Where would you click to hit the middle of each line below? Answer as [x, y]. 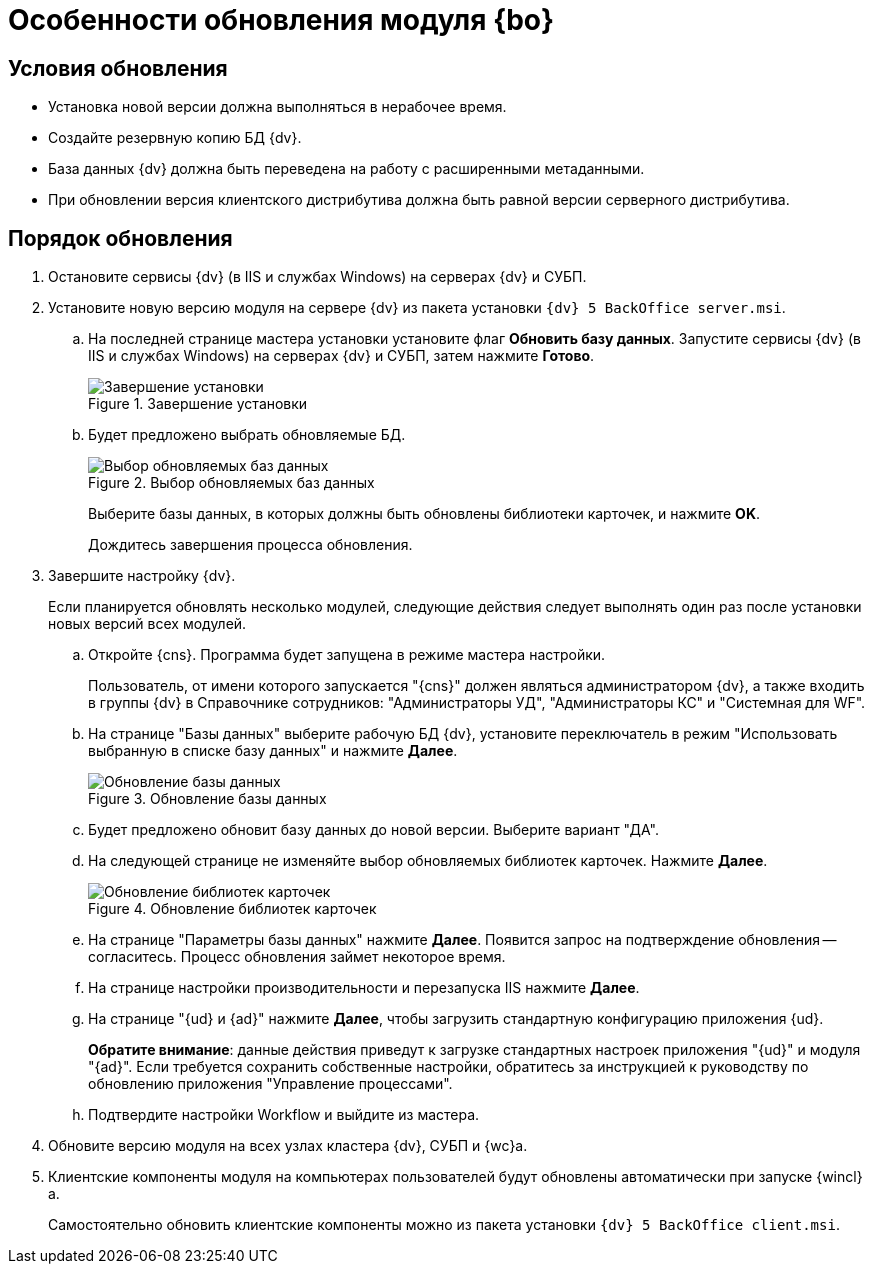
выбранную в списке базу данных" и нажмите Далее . [273, 751]
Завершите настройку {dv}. [142, 576]
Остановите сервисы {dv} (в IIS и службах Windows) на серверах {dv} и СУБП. [317, 277]
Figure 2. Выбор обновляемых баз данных [231, 483]
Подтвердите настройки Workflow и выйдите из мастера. [284, 1115]
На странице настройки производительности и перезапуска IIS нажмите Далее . [364, 988]
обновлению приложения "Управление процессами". [270, 1084]
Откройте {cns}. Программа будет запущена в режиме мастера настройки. [347, 655]
